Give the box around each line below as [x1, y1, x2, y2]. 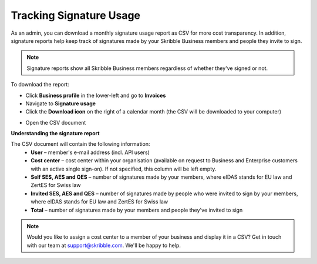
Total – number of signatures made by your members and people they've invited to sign [31, 206, 243, 213]
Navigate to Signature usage [25, 100, 96, 107]
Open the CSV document [25, 119, 86, 126]
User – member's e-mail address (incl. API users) [31, 149, 150, 156]
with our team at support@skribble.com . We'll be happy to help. [26, 242, 181, 249]
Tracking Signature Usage [11, 9, 141, 22]
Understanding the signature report [11, 130, 100, 137]
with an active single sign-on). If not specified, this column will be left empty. [31, 165, 217, 172]
